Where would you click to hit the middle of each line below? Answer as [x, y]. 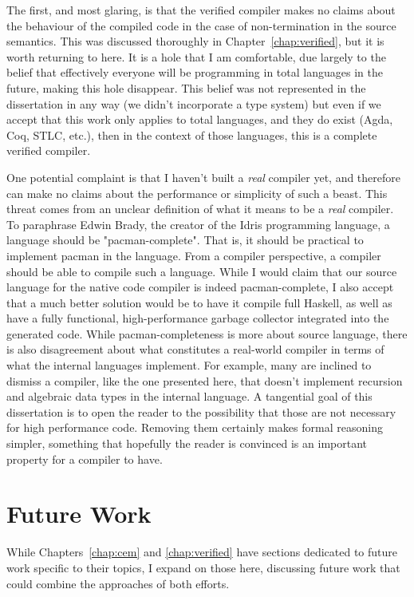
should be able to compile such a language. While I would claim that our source [202, 271]
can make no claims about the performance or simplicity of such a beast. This [197, 193]
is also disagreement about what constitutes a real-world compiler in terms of [195, 349]
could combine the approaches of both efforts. [118, 583]
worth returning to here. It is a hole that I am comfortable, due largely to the [196, 56]
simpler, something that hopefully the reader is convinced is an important [187, 443]
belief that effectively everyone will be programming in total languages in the [195, 72]
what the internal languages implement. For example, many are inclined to [189, 365]
